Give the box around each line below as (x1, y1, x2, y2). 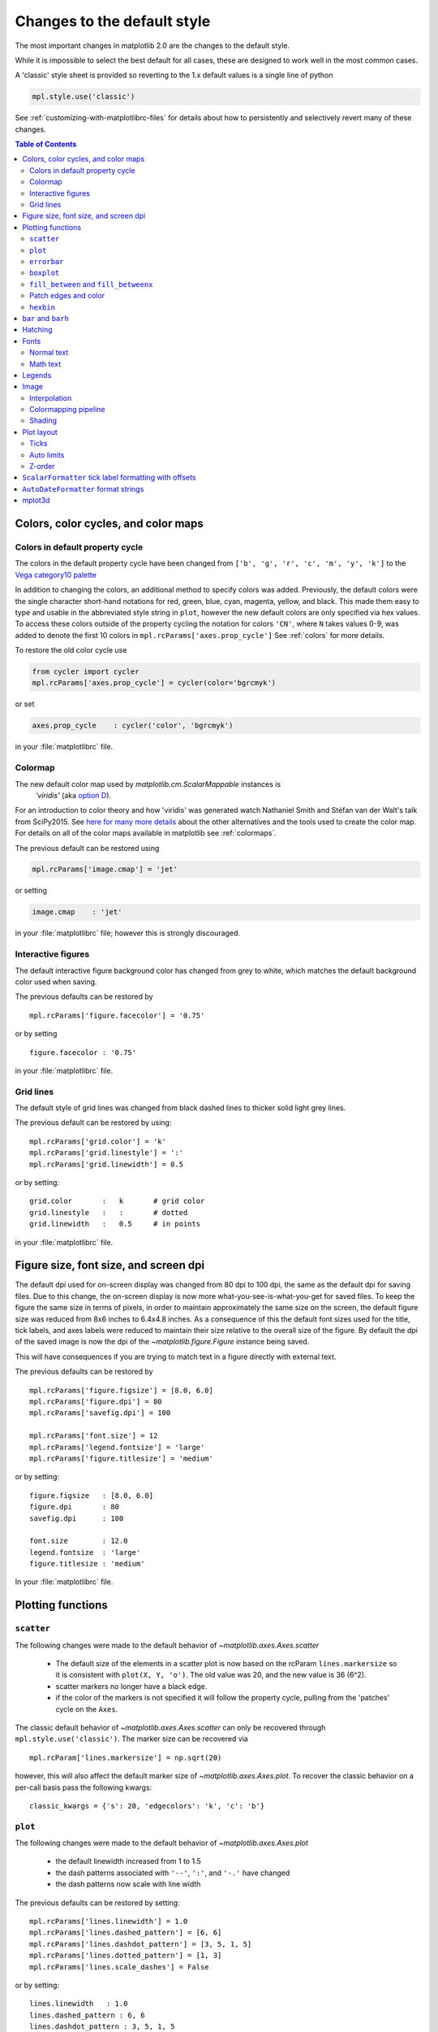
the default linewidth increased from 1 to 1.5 (55, 1856, 202, 1866)
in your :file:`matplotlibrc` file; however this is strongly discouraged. (15, 928, 241, 938)
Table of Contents (15, 139, 77, 150)
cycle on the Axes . (55, 1704, 118, 1714)
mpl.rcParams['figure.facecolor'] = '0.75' (29, 1010, 205, 1020)
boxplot (29, 268, 60, 278)
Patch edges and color (29, 291, 105, 301)
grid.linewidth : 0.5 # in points (29, 1219, 201, 1229)
